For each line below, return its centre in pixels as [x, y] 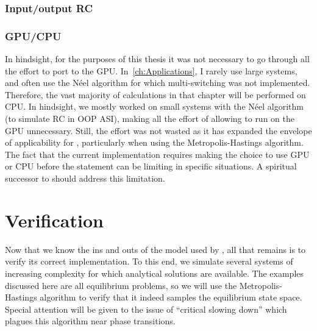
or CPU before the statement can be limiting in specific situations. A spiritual [151, 166]
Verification [54, 220]
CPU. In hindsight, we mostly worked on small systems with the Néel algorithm [154, 106]
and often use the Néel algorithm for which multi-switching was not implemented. [158, 83]
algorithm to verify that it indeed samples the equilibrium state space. [171, 297]
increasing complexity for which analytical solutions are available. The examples [155, 273]
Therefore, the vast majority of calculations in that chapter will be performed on [155, 94]
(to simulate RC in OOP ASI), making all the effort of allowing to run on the [150, 119]
